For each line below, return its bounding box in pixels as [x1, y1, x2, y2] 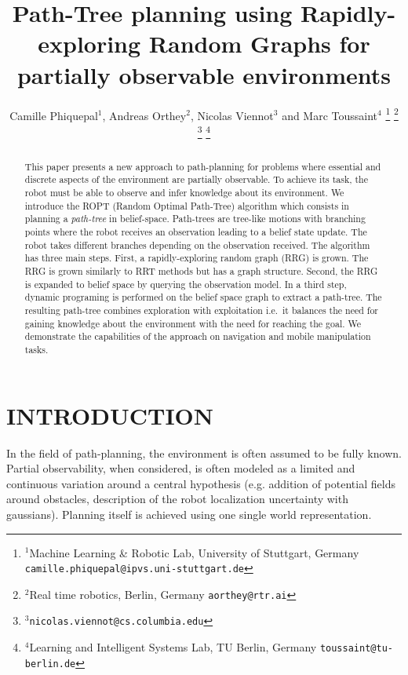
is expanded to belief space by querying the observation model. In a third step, [24, 277, 347, 290]
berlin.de [24, 658, 76, 670]
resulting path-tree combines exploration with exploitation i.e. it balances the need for [24, 304, 379, 317]
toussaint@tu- [319, 643, 393, 655]
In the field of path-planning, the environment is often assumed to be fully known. [6, 444, 402, 461]
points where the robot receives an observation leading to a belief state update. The [24, 225, 367, 239]
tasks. [24, 342, 49, 356]
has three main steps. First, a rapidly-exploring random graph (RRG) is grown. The [24, 251, 369, 265]
